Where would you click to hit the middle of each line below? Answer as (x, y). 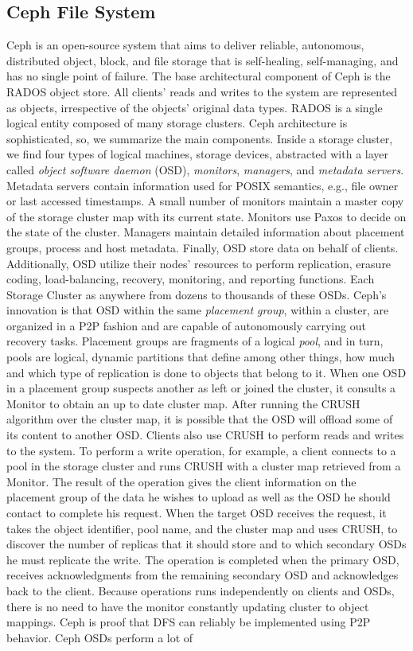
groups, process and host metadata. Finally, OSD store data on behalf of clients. (203, 247)
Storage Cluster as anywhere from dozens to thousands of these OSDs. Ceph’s (197, 294)
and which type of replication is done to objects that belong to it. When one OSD (206, 372)
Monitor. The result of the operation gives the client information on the (181, 481)
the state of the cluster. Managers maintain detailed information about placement (206, 232)
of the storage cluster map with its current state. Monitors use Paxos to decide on (206, 216)
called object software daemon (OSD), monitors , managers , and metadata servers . (205, 169)
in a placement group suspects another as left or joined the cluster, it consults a (201, 388)
